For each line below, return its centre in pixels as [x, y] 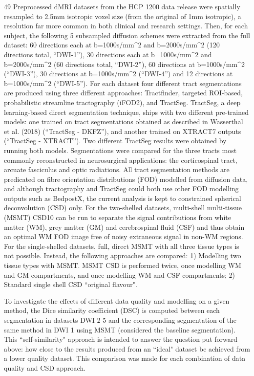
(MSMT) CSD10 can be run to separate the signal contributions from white [117, 217]
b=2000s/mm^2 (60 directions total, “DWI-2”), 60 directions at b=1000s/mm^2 [124, 64]
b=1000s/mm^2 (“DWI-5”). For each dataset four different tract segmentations [123, 83]
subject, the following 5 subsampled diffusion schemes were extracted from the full [127, 35]
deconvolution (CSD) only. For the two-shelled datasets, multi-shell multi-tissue [123, 208]
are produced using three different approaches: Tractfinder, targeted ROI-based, [123, 93]
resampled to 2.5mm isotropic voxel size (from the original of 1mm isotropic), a [123, 16]
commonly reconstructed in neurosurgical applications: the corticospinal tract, [121, 160]
